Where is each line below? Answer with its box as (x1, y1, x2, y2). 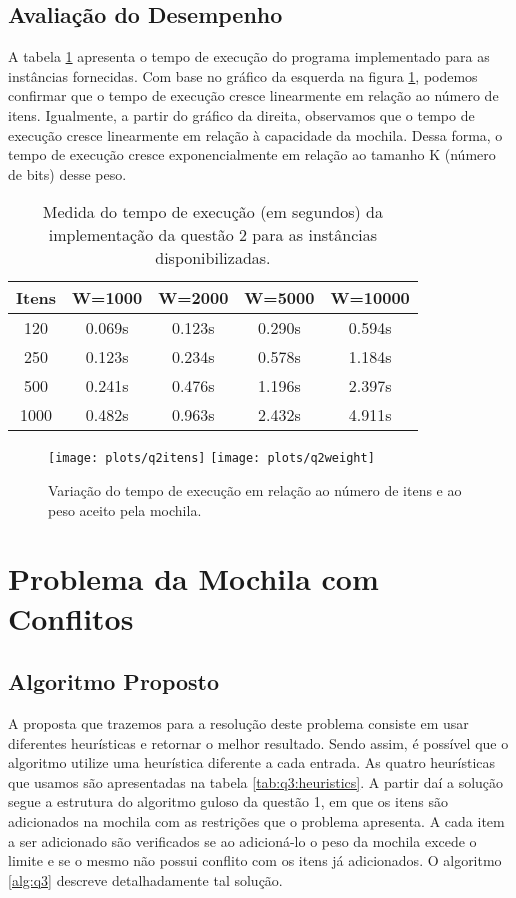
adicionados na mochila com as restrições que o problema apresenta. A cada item (8, 810, 505, 831)
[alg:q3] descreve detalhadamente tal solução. (8, 869, 283, 890)
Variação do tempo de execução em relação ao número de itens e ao (48, 480, 462, 501)
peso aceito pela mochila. (48, 499, 202, 520)
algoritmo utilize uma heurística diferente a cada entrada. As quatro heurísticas (8, 752, 496, 773)
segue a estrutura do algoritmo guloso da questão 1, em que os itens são (8, 791, 449, 812)
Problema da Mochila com (8, 558, 379, 599)
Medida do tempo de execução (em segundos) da (42, 200, 383, 224)
